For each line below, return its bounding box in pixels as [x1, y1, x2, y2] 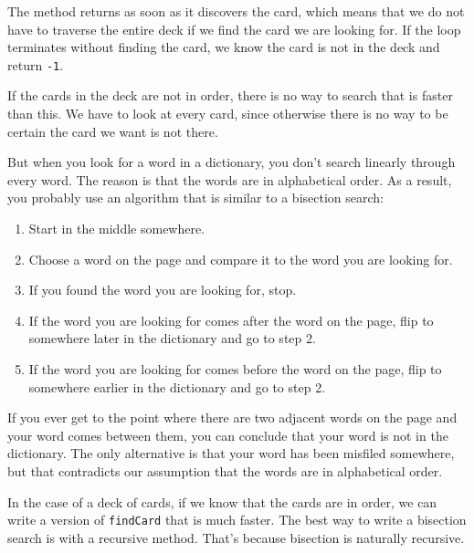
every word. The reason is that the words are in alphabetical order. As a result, [7, 170, 452, 189]
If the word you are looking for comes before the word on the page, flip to [28, 359, 442, 378]
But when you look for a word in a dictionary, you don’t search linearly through [7, 152, 456, 172]
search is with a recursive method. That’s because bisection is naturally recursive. [7, 527, 465, 547]
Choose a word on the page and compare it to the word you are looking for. [28, 249, 453, 268]
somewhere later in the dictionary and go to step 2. [28, 329, 316, 348]
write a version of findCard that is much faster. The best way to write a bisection [7, 510, 467, 529]
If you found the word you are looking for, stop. [28, 280, 297, 299]
